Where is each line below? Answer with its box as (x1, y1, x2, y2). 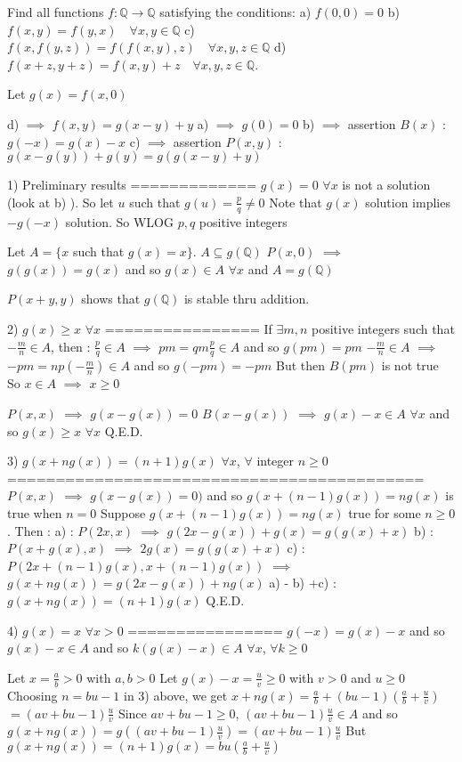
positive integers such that (311, 319, 455, 337)
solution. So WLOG (65, 212, 174, 231)
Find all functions (7, 3, 104, 20)
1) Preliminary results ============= (7, 175, 257, 194)
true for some (348, 503, 421, 522)
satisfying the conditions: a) (159, 3, 312, 20)
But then (275, 356, 326, 375)
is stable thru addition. (183, 289, 310, 308)
